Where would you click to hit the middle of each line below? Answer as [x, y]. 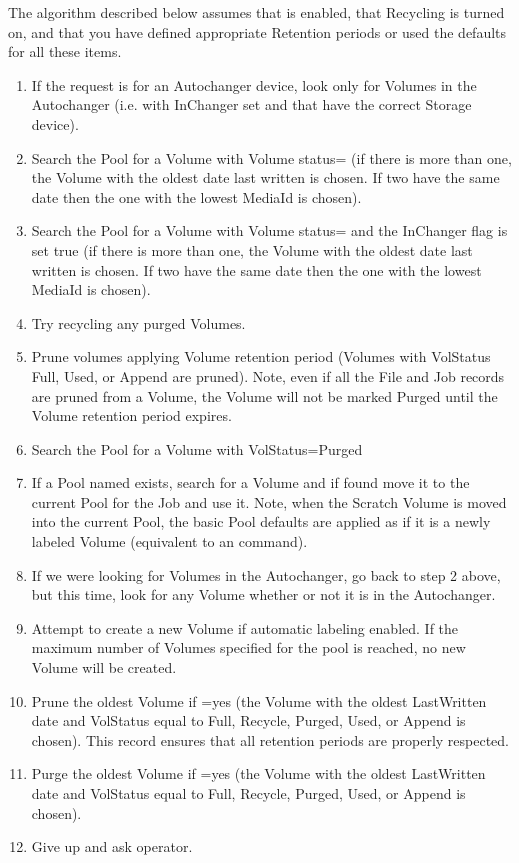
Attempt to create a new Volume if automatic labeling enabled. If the [245, 627]
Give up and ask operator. [112, 846]
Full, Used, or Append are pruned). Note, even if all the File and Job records [268, 375]
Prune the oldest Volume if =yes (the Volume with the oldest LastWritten [259, 700]
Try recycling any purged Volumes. [138, 322]
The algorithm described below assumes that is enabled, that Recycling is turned [256, 12]
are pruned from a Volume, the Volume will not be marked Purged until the [264, 395]
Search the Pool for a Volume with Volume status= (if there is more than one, [271, 157]
